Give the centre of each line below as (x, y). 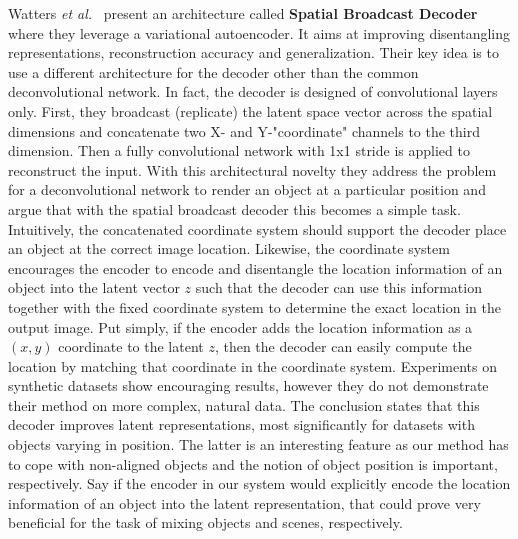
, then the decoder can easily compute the (343, 346)
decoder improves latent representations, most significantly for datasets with (241, 424)
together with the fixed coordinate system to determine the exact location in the (254, 306)
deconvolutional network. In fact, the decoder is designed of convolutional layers (253, 91)
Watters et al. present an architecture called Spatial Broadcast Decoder (243, 13)
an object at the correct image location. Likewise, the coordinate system (229, 248)
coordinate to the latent (131, 346)
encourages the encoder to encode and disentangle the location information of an (255, 267)
